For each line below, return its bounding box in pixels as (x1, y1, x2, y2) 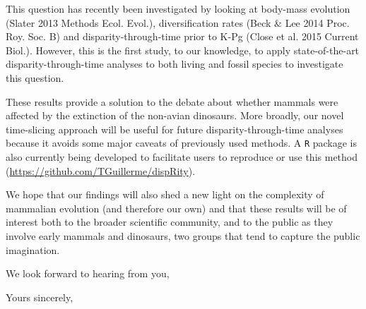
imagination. (6, 242, 60, 257)
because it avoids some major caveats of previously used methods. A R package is (6, 135, 358, 150)
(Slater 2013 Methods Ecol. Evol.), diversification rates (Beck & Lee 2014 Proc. (6, 15, 350, 30)
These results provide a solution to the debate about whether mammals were (6, 94, 338, 109)
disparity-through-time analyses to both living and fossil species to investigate (6, 56, 343, 71)
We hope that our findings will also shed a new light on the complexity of (6, 187, 324, 202)
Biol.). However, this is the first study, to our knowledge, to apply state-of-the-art (6, 42, 360, 57)
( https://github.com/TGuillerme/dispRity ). (6, 163, 196, 178)
